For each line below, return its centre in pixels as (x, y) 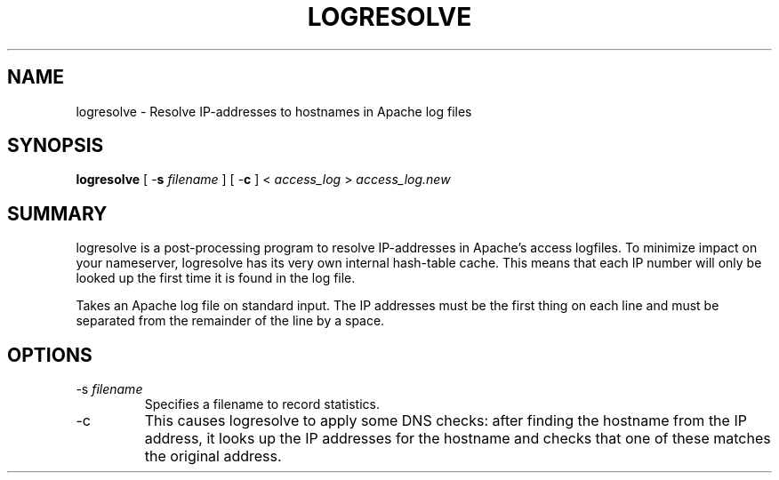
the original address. (213, 456)
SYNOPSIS (56, 146)
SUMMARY (57, 213)
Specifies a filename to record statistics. (262, 404)
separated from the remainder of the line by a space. (230, 321)
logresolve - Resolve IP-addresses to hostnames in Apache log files (274, 111)
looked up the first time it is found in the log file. (216, 278)
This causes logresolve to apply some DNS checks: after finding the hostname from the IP (446, 421)
